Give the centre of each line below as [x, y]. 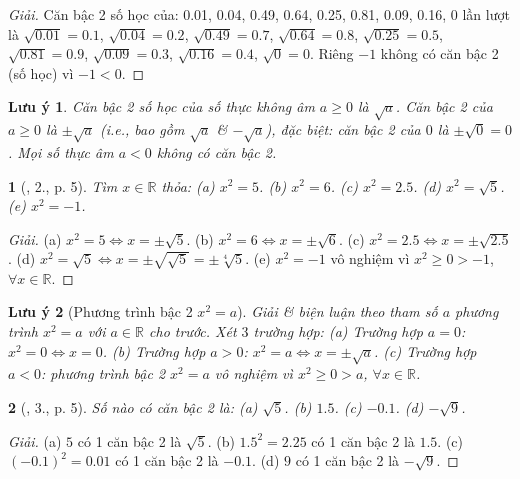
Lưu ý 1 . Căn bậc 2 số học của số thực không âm [161, 106]
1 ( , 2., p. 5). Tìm [63, 185]
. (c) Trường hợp [425, 350]
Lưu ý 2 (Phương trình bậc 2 [100, 311]
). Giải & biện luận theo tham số [337, 311]
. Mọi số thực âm [61, 151]
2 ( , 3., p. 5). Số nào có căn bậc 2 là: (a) [133, 407]
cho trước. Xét [193, 331]
